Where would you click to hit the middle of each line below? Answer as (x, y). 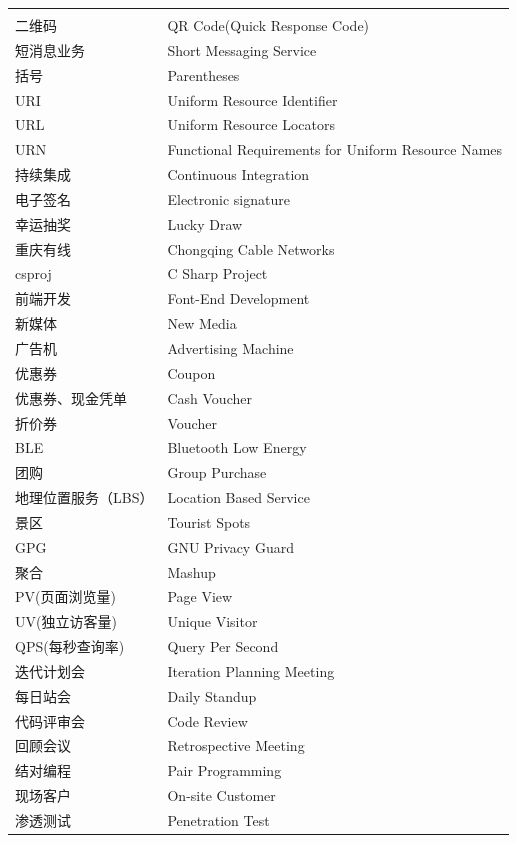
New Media (202, 323)
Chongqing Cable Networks (251, 248)
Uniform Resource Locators (251, 124)
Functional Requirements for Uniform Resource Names (335, 149)
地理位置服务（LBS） (84, 497)
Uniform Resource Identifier (252, 99)
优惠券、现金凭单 (71, 397)
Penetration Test (218, 820)
